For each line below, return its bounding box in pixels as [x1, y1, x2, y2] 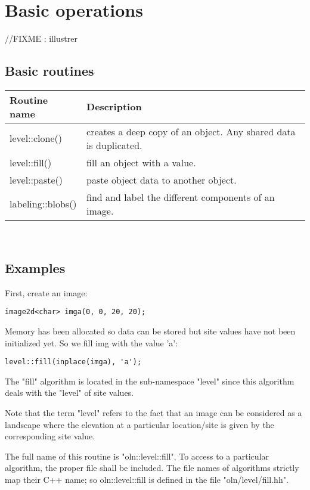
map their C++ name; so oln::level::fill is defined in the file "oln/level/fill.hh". [5, 473, 289, 485]
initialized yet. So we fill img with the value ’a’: [5, 336, 178, 349]
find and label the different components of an [86, 190, 275, 204]
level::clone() [10, 131, 63, 145]
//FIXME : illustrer [5, 32, 77, 45]
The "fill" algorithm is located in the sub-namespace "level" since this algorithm [5, 374, 294, 387]
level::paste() [10, 172, 63, 187]
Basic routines [5, 61, 94, 80]
